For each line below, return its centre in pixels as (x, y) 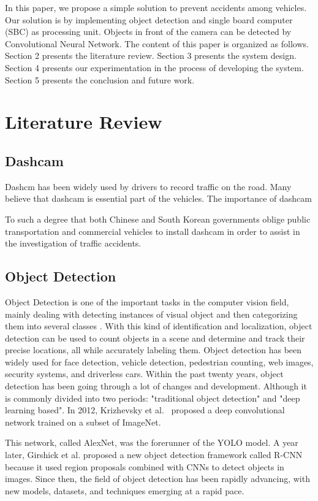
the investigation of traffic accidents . (73, 243)
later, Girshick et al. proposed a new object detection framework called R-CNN (154, 455)
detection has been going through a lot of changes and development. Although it (156, 386)
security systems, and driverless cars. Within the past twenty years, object (144, 374)
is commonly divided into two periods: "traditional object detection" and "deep (153, 398)
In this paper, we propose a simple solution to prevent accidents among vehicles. (156, 7)
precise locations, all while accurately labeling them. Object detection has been (153, 350)
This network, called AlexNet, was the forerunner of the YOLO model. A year (152, 442)
